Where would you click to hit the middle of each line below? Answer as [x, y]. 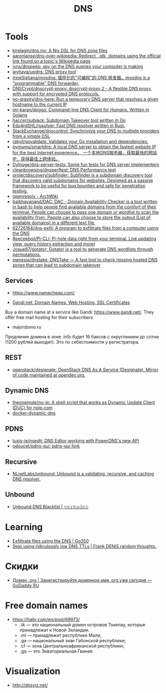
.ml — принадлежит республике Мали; [60, 635]
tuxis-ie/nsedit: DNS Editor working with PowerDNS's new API [76, 441]
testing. [20, 191]
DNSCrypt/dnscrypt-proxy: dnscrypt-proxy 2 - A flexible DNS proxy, [82, 88]
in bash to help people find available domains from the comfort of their [84, 207]
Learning [24, 527]
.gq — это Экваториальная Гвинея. [57, 651]
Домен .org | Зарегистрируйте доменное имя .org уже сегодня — [82, 580]
